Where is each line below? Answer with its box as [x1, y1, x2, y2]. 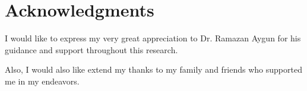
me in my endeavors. [5, 74, 80, 87]
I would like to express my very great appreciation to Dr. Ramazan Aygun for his [5, 32, 301, 44]
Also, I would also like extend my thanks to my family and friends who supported [5, 63, 302, 76]
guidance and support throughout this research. [5, 43, 178, 56]
